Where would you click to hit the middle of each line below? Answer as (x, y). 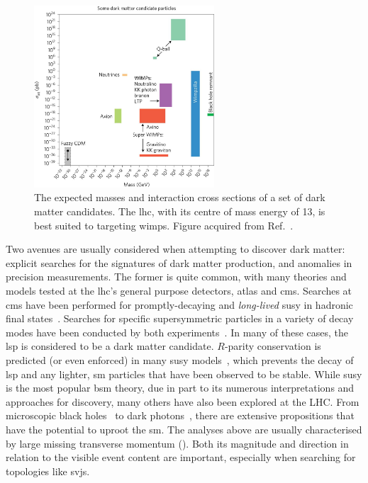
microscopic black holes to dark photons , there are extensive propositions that (180, 415)
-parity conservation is (273, 346)
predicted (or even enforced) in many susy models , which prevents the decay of (180, 360)
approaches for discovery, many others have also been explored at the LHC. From (183, 401)
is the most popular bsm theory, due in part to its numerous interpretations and (180, 388)
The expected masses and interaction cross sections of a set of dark (180, 197)
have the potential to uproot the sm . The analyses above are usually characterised (184, 429)
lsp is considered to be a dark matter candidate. (110, 346)
